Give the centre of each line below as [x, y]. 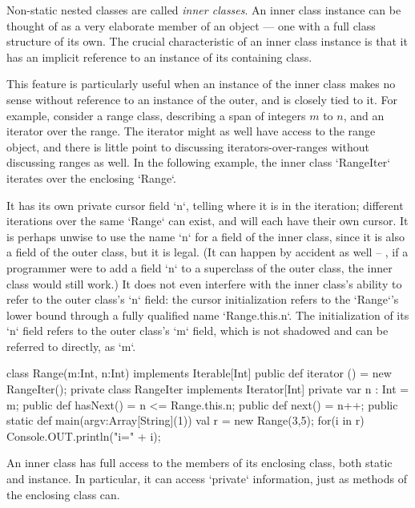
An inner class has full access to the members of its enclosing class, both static [199, 463]
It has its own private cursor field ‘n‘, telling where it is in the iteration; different [205, 205]
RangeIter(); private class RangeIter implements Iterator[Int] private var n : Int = [208, 389]
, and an [364, 115]
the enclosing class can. [63, 494]
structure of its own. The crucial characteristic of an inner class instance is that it [207, 41]
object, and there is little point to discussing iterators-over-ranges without [188, 146]
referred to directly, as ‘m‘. [71, 346]
